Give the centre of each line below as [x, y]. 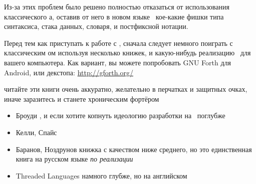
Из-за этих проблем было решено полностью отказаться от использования [117, 6]
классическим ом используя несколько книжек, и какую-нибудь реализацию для [127, 53]
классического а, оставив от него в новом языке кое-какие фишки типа [114, 16]
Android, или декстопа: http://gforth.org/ [69, 72]
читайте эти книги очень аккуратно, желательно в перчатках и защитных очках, [126, 89]
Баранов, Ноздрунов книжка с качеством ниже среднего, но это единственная [134, 149]
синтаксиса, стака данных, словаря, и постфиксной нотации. [96, 26]
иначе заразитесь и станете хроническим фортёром [82, 98]
